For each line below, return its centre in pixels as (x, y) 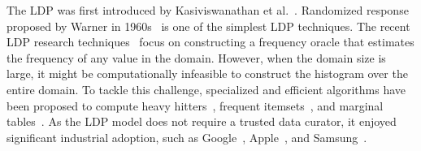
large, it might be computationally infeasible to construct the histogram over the (207, 73)
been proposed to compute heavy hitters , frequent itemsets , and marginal (195, 105)
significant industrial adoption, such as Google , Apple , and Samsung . (187, 137)
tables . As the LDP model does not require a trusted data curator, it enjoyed (202, 121)
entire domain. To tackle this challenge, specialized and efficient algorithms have (206, 89)
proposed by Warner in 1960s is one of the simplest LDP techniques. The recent (208, 26)
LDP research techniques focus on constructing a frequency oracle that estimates (210, 42)
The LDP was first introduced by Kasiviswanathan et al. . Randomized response (208, 10)
